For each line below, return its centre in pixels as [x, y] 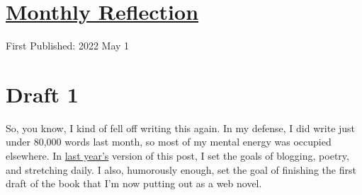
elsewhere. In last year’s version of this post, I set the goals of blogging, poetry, [177, 156]
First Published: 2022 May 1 [68, 46]
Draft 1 [42, 94]
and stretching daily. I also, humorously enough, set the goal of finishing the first [181, 169]
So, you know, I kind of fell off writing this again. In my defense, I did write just [181, 128]
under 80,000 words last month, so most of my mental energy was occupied [169, 142]
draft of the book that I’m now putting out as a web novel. [134, 183]
